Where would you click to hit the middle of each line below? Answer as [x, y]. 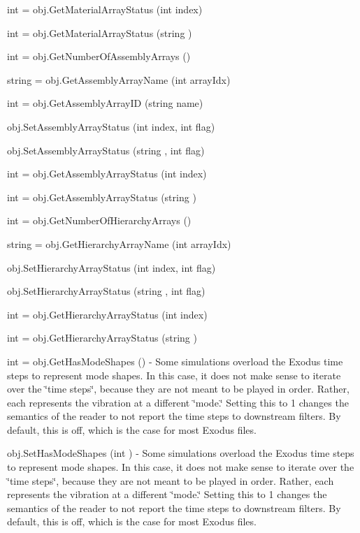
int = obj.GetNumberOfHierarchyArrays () [99, 220]
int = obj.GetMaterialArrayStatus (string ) [100, 32]
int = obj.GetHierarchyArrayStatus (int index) [107, 314]
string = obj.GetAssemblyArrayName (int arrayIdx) [119, 79]
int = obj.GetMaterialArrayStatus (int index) [105, 9]
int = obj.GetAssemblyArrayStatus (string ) [102, 197]
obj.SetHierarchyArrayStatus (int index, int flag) [111, 267]
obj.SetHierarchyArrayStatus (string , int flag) [106, 291]
